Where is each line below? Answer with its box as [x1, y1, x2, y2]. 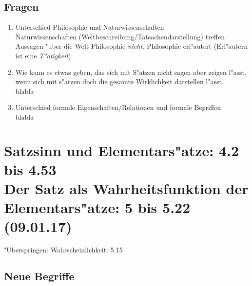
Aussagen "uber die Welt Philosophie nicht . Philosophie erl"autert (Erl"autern [15, 41, 248, 51]
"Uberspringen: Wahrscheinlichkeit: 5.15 [4, 245, 123, 255]
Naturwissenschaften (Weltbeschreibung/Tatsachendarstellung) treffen [15, 31, 225, 41]
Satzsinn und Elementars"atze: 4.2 [4, 140, 239, 160]
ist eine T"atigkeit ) [15, 50, 71, 60]
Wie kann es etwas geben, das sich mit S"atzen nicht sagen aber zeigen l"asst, [15, 67, 247, 77]
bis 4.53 [4, 159, 57, 179]
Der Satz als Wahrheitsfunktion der [4, 179, 249, 198]
